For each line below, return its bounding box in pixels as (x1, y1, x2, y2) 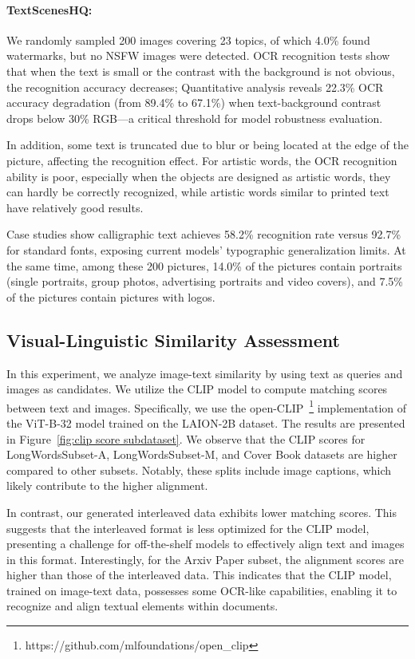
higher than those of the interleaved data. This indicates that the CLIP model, (6, 566, 392, 583)
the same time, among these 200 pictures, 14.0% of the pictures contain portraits (6, 257, 402, 274)
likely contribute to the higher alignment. (6, 477, 208, 494)
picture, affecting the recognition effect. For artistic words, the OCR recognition (6, 152, 397, 168)
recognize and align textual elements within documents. (6, 598, 279, 614)
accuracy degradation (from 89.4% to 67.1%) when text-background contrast (6, 94, 381, 111)
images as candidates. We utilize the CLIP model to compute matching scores (6, 381, 388, 397)
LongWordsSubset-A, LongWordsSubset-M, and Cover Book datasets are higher (6, 446, 397, 463)
